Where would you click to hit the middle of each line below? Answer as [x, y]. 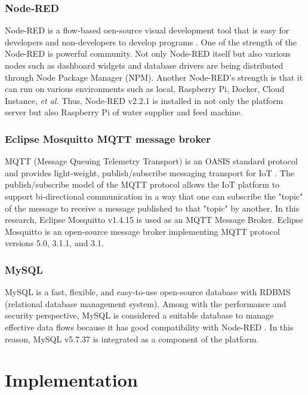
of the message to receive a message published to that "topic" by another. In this [152, 208]
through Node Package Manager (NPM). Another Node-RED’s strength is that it [154, 77]
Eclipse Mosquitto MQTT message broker [108, 138]
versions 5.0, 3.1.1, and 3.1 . [54, 243]
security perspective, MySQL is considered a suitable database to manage [139, 315]
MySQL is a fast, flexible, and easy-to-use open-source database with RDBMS [148, 292]
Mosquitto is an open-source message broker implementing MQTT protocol [142, 231]
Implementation [71, 380]
